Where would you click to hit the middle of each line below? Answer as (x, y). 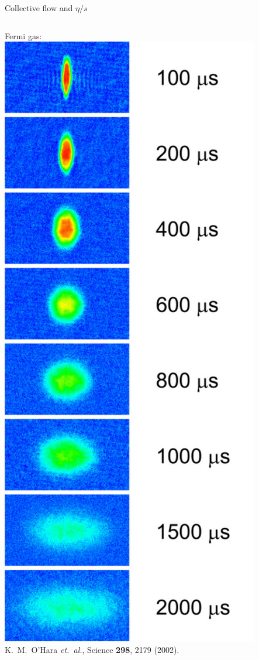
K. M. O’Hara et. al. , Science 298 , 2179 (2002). (92, 649)
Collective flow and (39, 8)
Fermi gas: (23, 35)
